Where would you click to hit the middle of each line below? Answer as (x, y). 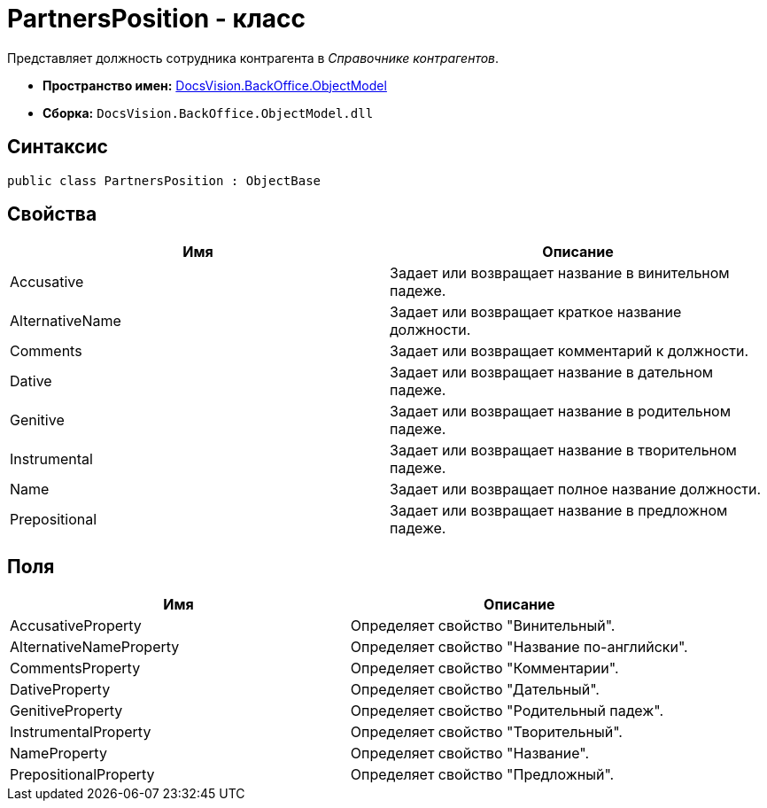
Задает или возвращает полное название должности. (576, 489)
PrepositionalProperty (82, 775)
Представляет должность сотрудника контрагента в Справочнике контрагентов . (253, 58)
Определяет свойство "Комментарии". (484, 668)
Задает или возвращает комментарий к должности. (569, 351)
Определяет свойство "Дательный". (475, 690)
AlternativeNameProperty (95, 647)
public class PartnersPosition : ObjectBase (164, 180)
